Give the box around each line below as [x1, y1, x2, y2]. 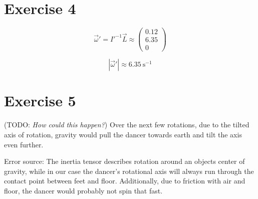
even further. [4, 139, 44, 149]
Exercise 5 [4, 90, 76, 111]
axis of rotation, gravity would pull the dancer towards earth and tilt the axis [4, 129, 242, 139]
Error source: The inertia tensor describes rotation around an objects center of [4, 156, 245, 166]
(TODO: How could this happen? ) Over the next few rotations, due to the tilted [4, 119, 249, 130]
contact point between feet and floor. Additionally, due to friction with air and [4, 175, 245, 186]
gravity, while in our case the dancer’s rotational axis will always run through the [4, 165, 254, 176]
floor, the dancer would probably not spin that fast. [4, 185, 163, 195]
